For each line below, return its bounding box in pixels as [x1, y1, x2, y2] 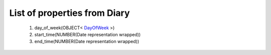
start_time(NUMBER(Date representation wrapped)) [34, 31, 141, 37]
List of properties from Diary [9, 7, 130, 18]
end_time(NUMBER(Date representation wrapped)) [34, 39, 140, 45]
